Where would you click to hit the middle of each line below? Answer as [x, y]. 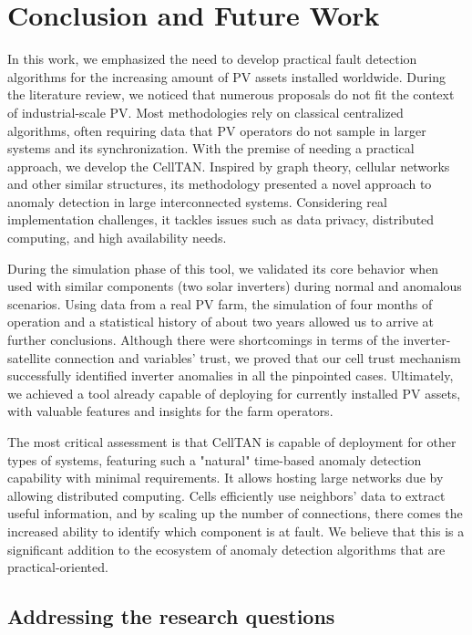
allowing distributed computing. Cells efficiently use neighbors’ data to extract [226, 495]
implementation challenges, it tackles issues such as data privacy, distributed [221, 219]
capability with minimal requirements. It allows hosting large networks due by [226, 478]
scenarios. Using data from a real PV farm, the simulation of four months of [220, 303]
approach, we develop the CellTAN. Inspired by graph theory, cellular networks [229, 166]
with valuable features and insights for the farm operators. [170, 411]
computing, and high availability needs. [117, 238]
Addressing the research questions [171, 616]
